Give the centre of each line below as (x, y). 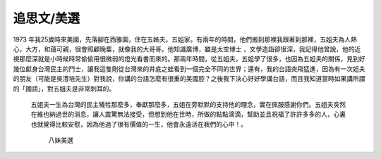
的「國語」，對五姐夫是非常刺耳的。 (64, 89)
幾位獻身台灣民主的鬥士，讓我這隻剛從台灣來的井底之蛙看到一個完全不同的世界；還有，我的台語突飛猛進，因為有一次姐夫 (189, 69)
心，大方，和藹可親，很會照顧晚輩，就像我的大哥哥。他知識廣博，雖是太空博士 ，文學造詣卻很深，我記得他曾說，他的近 (187, 49)
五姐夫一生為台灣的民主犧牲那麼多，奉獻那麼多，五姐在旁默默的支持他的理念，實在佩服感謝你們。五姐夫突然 (188, 104)
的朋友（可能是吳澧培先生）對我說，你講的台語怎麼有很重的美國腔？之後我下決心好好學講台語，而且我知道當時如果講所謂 (189, 79)
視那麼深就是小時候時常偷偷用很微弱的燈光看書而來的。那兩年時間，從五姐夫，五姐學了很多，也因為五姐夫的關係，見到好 (189, 59)
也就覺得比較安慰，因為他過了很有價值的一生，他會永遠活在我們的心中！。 (139, 124)
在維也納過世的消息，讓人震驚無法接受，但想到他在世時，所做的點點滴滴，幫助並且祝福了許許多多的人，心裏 (188, 114)
